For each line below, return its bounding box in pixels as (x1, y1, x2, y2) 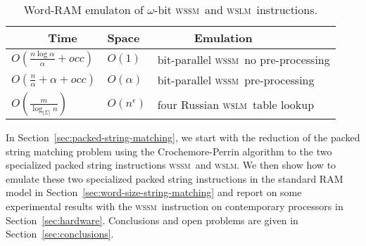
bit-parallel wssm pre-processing (157, 72, 315, 88)
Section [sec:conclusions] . (6, 226, 114, 241)
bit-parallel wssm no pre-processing (157, 51, 330, 67)
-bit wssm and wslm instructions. (154, 1, 317, 18)
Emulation (194, 30, 253, 46)
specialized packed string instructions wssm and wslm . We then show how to (6, 157, 336, 172)
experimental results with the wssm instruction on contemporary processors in (6, 198, 343, 213)
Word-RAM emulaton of (23, 1, 144, 18)
